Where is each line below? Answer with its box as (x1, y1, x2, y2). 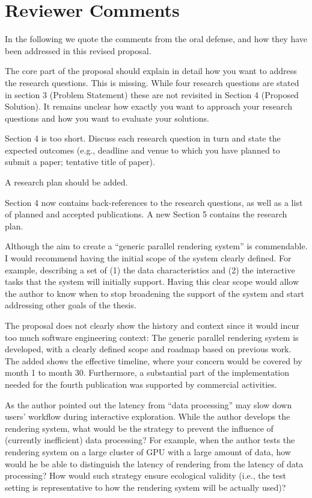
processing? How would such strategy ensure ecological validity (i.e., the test (5, 469, 286, 482)
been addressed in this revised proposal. (5, 44, 151, 57)
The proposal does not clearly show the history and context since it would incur (5, 319, 299, 331)
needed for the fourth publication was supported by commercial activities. (5, 378, 277, 390)
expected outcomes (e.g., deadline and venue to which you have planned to (5, 143, 280, 156)
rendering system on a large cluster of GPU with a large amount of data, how (5, 445, 291, 458)
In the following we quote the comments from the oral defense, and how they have (5, 33, 308, 45)
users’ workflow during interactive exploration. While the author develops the (5, 410, 290, 423)
